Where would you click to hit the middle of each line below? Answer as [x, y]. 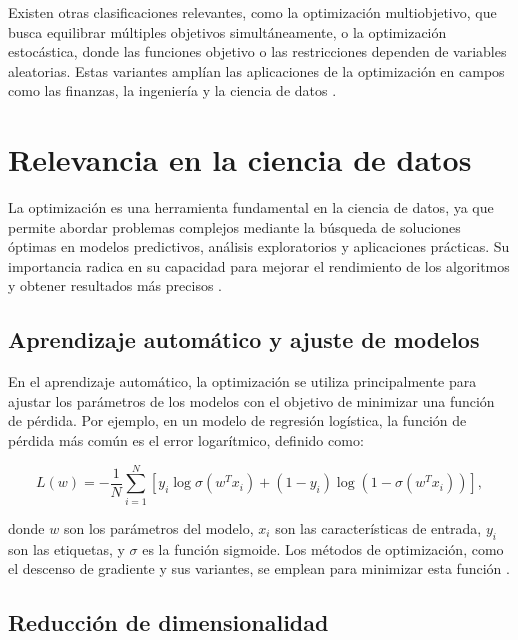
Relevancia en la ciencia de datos [240, 159]
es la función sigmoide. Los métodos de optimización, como [323, 548]
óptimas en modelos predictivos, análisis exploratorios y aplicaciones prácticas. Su [259, 246]
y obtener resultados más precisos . [115, 285]
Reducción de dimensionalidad [168, 622]
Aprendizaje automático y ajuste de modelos [244, 339]
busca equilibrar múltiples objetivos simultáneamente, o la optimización [227, 31]
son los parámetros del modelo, [158, 527]
